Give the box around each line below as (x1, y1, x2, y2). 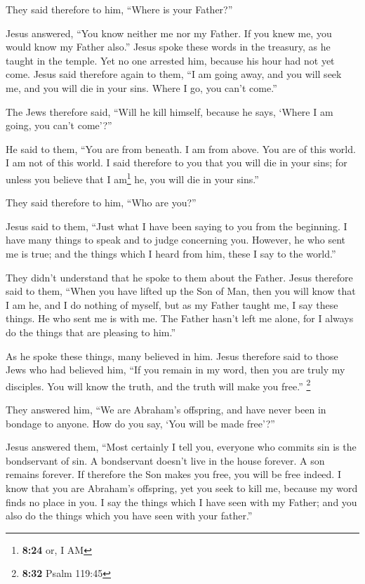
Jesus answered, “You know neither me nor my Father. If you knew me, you (6, 25, 332, 40)
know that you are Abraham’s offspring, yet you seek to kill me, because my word (6, 480, 358, 495)
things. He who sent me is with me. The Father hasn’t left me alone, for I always (6, 311, 354, 326)
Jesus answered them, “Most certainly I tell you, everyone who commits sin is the (6, 439, 357, 454)
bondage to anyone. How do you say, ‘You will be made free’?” (6, 416, 275, 430)
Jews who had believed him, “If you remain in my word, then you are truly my (6, 362, 345, 377)
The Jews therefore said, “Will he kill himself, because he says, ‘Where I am (6, 104, 333, 119)
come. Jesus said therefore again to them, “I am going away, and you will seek (6, 67, 342, 81)
